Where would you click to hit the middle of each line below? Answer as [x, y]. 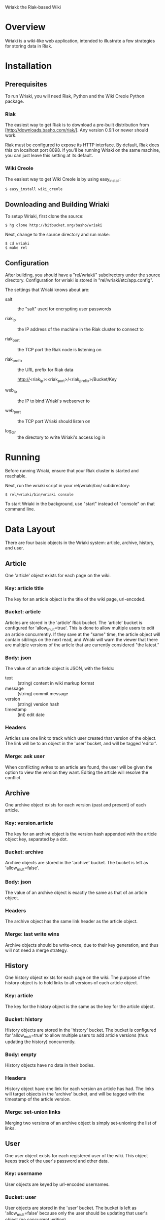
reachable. [16, 476]
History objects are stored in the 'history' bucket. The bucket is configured [81, 1030]
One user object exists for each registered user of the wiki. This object [77, 1155]
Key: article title [24, 589]
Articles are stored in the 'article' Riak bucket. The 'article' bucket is [74, 623]
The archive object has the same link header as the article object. [71, 922]
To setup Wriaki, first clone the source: [44, 216]
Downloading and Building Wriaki [57, 204]
